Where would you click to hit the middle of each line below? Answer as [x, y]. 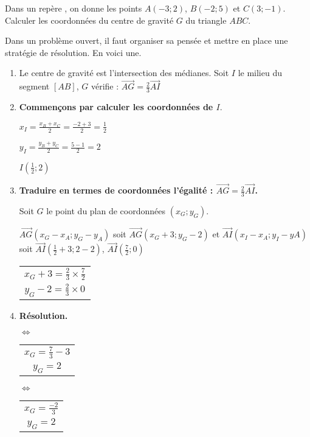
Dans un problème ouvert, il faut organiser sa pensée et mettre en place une [146, 40]
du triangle [206, 20]
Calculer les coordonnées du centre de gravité [89, 20]
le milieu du [260, 73]
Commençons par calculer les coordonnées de [116, 107]
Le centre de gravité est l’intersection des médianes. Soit [124, 73]
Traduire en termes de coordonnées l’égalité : [116, 190]
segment [34, 86]
